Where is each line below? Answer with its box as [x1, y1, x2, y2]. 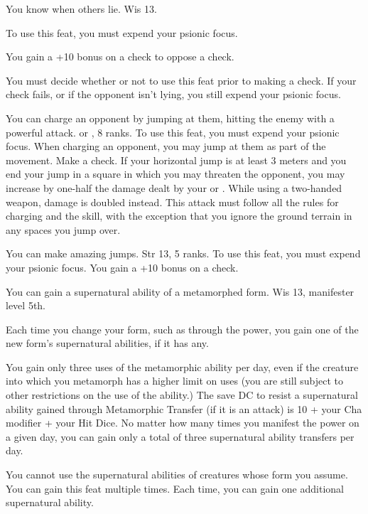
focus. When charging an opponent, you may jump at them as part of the [6, 139, 326, 154]
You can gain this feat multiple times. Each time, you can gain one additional [6, 481, 344, 496]
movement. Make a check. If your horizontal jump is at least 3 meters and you [6, 152, 347, 167]
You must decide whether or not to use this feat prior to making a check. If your [6, 73, 357, 87]
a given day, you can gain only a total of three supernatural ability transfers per [6, 429, 355, 444]
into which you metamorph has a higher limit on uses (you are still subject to [6, 373, 343, 388]
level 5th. [6, 298, 45, 313]
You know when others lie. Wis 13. [6, 1, 157, 16]
